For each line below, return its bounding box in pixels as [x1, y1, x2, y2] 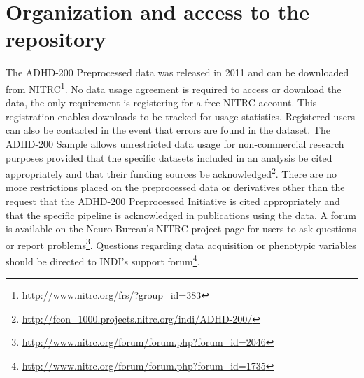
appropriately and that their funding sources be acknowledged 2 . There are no [6, 164, 337, 181]
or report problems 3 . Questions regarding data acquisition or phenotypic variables [6, 235, 356, 252]
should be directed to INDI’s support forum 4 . [6, 252, 200, 268]
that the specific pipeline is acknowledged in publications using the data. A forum [6, 207, 356, 222]
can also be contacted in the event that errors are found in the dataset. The [6, 122, 330, 137]
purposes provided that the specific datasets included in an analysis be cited [6, 150, 332, 164]
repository [6, 24, 106, 53]
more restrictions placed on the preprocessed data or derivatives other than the [6, 180, 345, 195]
